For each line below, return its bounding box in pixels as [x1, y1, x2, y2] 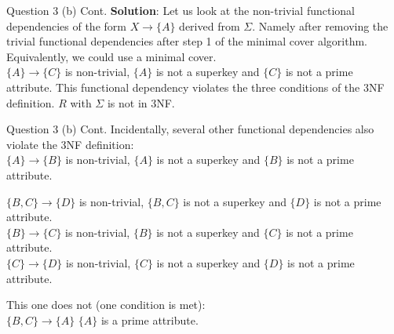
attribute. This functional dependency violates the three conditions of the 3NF [6, 78, 385, 95]
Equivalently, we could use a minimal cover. [6, 48, 217, 64]
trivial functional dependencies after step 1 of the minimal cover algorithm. [6, 33, 367, 49]
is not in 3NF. [107, 94, 175, 111]
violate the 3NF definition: [6, 136, 134, 152]
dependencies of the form [6, 17, 126, 34]
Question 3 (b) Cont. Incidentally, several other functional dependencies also [6, 121, 374, 137]
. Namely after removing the [252, 17, 389, 34]
